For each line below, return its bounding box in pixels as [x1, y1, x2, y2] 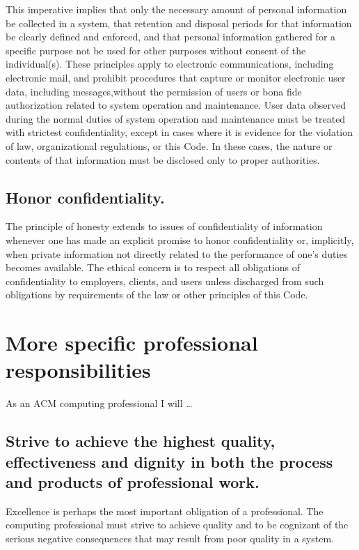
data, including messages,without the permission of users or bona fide [6, 84, 302, 98]
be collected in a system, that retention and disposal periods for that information [6, 15, 352, 30]
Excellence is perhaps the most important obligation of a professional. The [6, 503, 324, 518]
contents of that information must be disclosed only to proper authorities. [6, 152, 320, 167]
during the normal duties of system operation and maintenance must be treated [6, 111, 346, 125]
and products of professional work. [6, 471, 260, 492]
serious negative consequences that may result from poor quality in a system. [6, 530, 334, 545]
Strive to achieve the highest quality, [6, 430, 276, 452]
